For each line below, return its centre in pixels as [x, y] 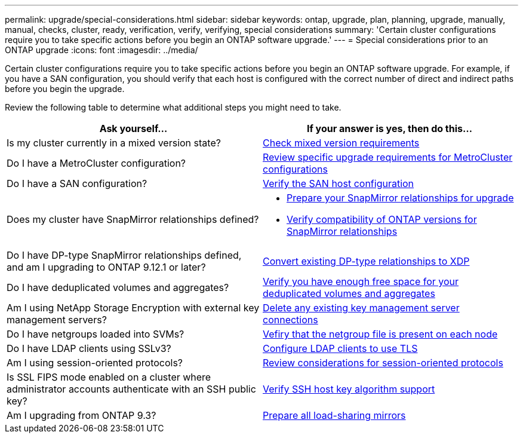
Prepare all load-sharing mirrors [334, 415]
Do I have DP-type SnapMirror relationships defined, [124, 255]
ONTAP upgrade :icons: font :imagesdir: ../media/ [101, 50]
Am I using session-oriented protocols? [95, 363]
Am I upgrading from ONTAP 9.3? [81, 415]
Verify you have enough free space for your [361, 281]
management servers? [57, 320]
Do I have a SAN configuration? [77, 183]
